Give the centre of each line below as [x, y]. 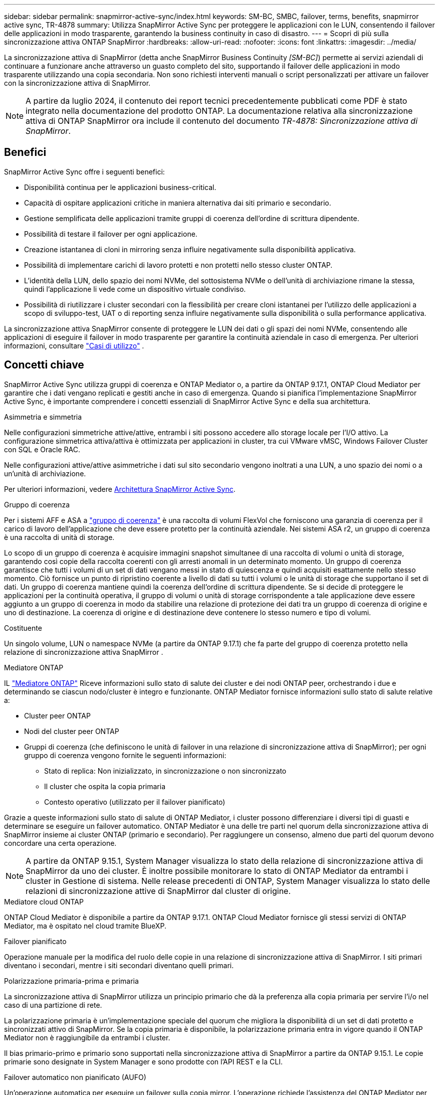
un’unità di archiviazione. [45, 473]
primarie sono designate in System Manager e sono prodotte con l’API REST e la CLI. [143, 1061]
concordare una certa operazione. [60, 843]
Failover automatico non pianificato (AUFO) [75, 1077]
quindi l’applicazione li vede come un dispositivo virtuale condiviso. [135, 289]
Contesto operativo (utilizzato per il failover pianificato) [135, 802]
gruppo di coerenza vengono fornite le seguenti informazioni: [125, 755]
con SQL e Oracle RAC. [42, 449]
